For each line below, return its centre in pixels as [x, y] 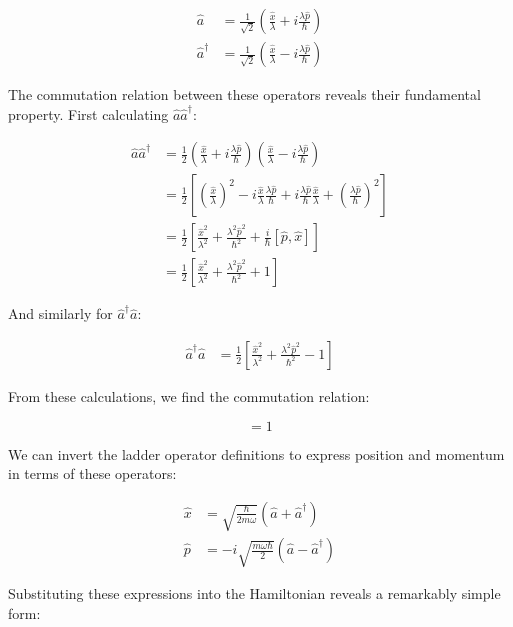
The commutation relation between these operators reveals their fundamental [244, 94]
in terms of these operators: [92, 473]
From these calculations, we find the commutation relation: [189, 396]
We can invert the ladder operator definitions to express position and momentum [256, 453]
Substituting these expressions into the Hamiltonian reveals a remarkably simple [254, 593]
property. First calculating [88, 113]
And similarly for [60, 313]
